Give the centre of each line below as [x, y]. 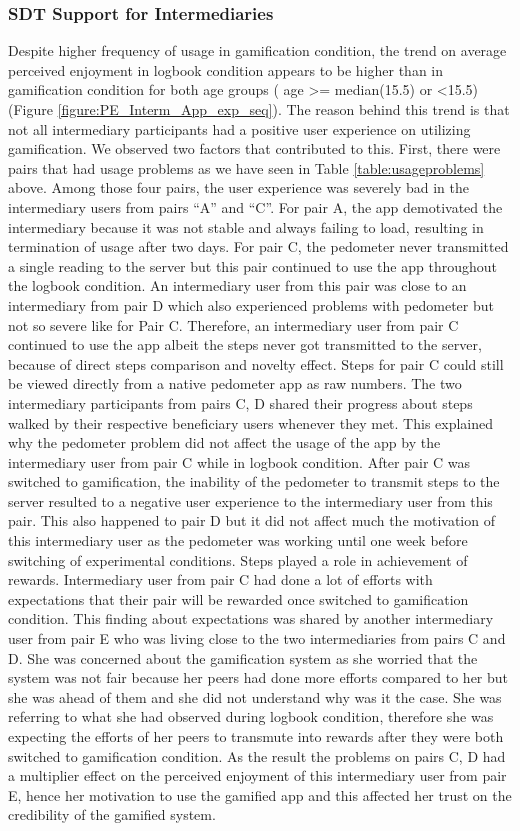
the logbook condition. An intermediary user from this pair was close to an [237, 285]
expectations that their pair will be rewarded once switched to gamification [238, 598]
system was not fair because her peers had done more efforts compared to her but [258, 677]
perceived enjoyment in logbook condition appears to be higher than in [226, 69]
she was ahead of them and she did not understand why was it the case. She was [255, 696]
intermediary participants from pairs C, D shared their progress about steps [240, 402]
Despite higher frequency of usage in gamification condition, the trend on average [257, 50]
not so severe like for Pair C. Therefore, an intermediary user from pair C [233, 324]
